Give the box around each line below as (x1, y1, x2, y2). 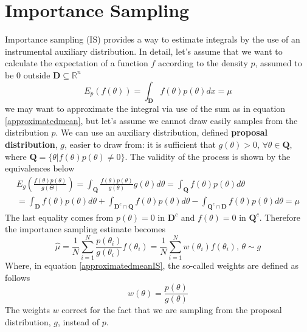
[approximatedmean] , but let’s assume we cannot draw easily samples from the (5, 114, 298, 126)
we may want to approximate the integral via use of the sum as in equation (5, 102, 286, 115)
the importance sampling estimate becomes (5, 223, 165, 235)
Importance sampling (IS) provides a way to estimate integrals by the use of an (5, 33, 300, 46)
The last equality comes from (5, 210, 114, 223)
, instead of (57, 315, 100, 328)
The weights (5, 303, 50, 316)
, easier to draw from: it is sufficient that (64, 138, 216, 151)
